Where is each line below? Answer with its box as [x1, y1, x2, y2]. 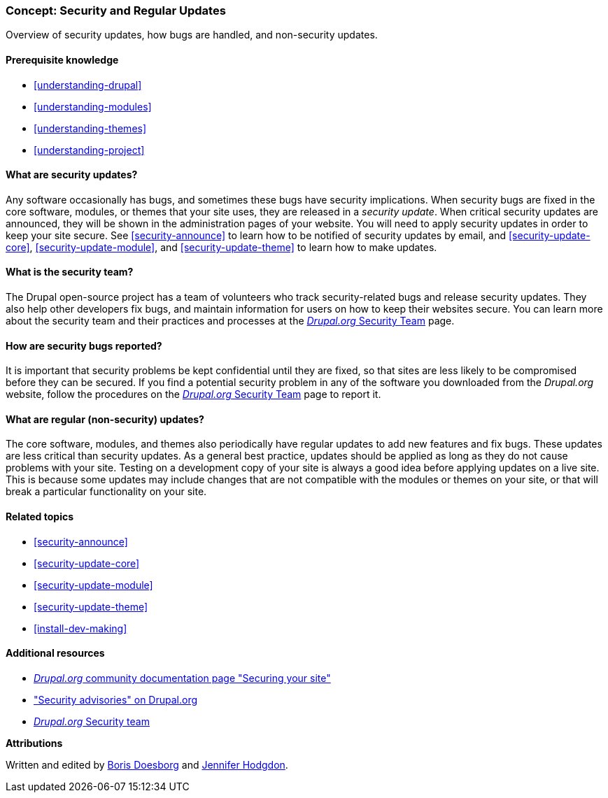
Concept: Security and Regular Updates [6, 3, 226, 17]
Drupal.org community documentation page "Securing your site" [34, 671, 331, 684]
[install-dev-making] [34, 622, 127, 634]
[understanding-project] [34, 143, 145, 156]
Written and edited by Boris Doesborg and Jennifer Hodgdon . [6, 758, 288, 771]
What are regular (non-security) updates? [6, 413, 204, 425]
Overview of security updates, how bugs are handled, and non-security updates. [6, 29, 378, 41]
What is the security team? [6, 266, 134, 278]
